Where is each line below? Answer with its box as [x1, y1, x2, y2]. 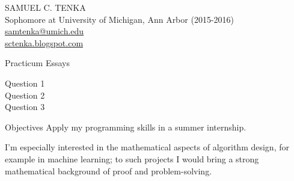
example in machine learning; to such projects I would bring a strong [5, 152, 259, 165]
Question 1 [5, 76, 45, 89]
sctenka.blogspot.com [5, 36, 84, 49]
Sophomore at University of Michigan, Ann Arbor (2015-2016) [5, 13, 234, 25]
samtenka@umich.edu [5, 25, 84, 37]
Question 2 [5, 88, 45, 101]
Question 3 [5, 100, 45, 113]
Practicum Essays [5, 57, 70, 69]
